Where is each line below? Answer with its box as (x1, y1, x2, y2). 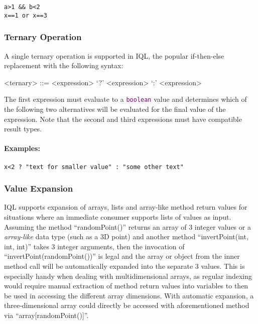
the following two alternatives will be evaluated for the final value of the (4, 103, 226, 114)
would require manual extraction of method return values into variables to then (4, 280, 248, 291)
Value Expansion (4, 182, 73, 195)
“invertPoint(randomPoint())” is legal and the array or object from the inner (4, 251, 240, 261)
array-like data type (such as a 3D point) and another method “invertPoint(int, (4, 231, 248, 242)
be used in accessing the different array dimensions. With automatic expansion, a (4, 290, 254, 300)
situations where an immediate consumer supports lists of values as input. (4, 212, 231, 222)
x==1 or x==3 (4, 12, 47, 19)
